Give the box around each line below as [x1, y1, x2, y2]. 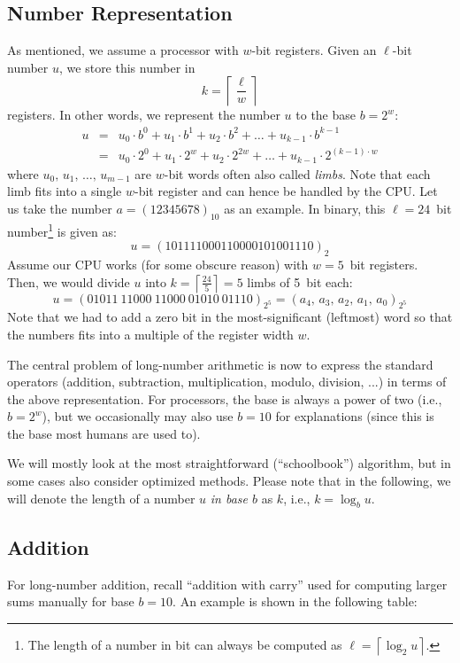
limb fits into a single [7, 182, 122, 200]
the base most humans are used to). [7, 424, 201, 442]
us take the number [7, 199, 112, 218]
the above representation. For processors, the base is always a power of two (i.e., [7, 389, 442, 408]
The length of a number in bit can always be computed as [27, 635, 342, 653]
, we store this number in [59, 58, 195, 76]
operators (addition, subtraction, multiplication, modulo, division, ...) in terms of [7, 372, 447, 391]
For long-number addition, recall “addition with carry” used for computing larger [7, 574, 448, 593]
